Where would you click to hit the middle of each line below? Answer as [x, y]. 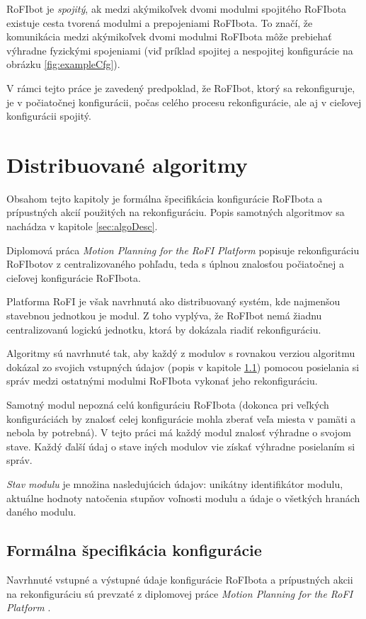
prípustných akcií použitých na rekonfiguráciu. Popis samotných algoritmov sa [176, 212]
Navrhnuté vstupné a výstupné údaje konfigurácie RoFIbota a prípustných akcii [180, 579]
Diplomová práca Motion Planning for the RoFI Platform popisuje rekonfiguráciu [183, 250]
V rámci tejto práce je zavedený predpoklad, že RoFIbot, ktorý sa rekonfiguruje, [181, 87]
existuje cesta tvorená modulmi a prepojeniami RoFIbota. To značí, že [160, 22]
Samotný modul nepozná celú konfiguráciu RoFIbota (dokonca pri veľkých [168, 404]
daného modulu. [41, 512]
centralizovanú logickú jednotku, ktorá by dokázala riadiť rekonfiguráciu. [164, 329]
